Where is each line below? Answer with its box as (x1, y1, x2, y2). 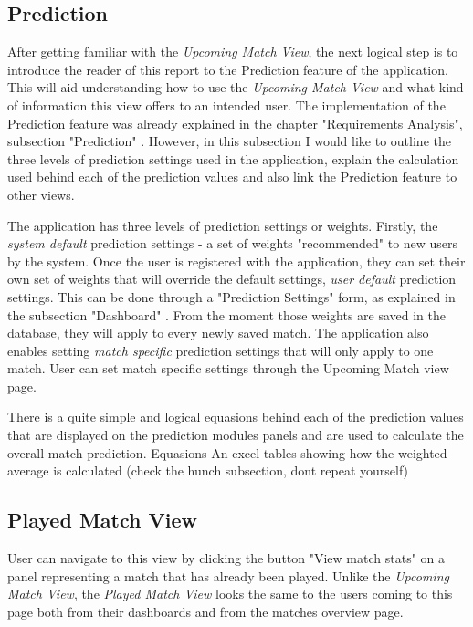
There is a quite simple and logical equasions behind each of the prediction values (7, 407, 464, 426)
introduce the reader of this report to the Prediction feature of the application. (7, 59, 448, 78)
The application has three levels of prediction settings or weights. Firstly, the (7, 215, 438, 235)
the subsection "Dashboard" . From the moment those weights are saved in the (7, 305, 447, 324)
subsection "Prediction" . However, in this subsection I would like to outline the (7, 131, 451, 151)
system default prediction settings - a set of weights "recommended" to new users (7, 234, 458, 253)
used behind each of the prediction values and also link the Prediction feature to (7, 167, 457, 186)
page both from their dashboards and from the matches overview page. (7, 601, 404, 621)
